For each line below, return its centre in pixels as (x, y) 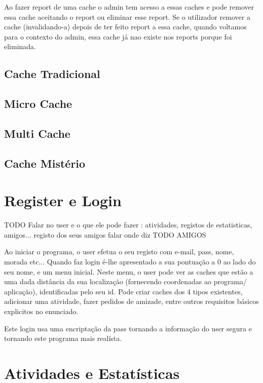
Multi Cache (37, 133)
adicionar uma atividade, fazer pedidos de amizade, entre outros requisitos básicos (131, 301)
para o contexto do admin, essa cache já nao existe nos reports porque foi (118, 36)
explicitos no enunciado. (41, 311)
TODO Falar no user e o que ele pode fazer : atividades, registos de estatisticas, (128, 225)
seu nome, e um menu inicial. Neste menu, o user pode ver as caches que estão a (129, 271)
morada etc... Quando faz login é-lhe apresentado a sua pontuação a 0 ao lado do (130, 261)
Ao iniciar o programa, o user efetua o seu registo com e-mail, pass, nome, (119, 252)
